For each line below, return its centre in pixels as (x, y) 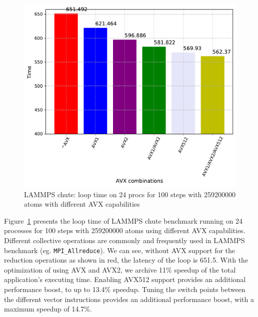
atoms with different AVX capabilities (82, 204)
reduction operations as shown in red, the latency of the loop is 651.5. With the (126, 260)
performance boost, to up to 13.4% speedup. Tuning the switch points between (125, 289)
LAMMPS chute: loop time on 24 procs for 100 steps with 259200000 (130, 194)
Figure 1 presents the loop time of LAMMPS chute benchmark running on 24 (123, 220)
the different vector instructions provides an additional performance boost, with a (129, 299)
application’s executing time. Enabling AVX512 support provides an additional (125, 279)
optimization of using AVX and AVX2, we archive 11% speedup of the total (120, 269)
